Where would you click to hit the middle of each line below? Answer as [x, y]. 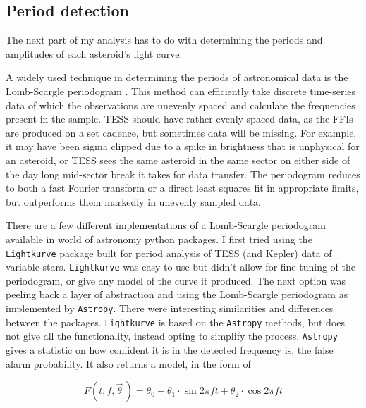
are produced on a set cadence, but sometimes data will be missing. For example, [181, 132]
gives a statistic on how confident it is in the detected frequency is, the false [170, 349]
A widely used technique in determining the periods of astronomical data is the [177, 77]
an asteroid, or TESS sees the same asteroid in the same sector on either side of [178, 160]
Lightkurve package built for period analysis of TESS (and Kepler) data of [169, 253]
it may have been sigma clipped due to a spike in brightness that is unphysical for [183, 146]
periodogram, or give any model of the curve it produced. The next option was [176, 280]
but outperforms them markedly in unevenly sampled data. [133, 201]
